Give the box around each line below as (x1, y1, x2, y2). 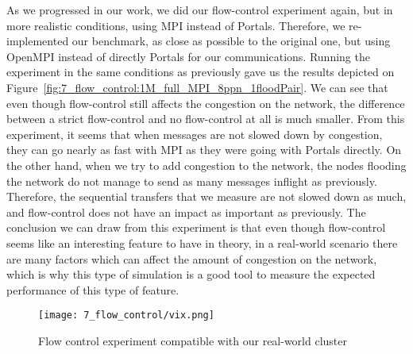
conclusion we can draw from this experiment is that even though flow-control (6, 219, 386, 236)
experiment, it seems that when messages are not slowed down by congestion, (6, 125, 383, 142)
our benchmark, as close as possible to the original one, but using (71, 33, 391, 49)
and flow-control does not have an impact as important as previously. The (6, 203, 366, 220)
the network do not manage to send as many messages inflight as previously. (6, 172, 377, 189)
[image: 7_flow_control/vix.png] (38, 310, 214, 321)
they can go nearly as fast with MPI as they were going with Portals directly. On (6, 141, 402, 158)
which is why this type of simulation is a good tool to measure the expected (6, 266, 376, 283)
